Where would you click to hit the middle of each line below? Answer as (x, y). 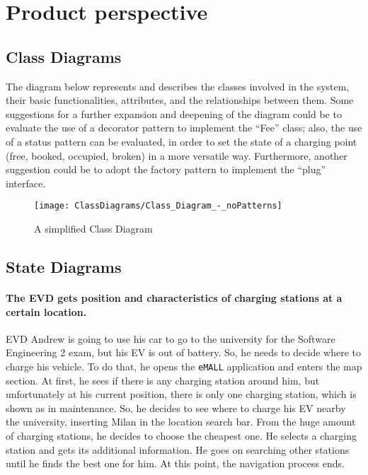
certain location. (46, 311)
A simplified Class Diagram (93, 228)
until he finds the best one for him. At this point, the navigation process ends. (175, 463)
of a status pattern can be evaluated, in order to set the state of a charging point (182, 141)
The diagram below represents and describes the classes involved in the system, (178, 86)
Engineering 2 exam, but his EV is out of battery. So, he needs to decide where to (184, 352)
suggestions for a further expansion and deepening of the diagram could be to (174, 113)
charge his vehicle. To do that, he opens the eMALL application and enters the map (184, 366)
